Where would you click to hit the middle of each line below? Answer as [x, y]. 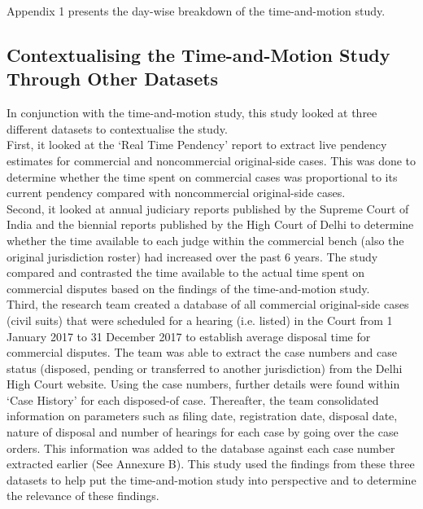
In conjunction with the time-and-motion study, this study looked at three [192, 113]
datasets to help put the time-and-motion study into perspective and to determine [211, 479]
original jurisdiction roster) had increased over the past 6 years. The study [192, 256]
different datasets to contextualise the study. [117, 128]
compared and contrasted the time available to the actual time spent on [186, 272]
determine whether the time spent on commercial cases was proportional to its [202, 176]
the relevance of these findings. [83, 496]
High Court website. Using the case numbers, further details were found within [203, 384]
